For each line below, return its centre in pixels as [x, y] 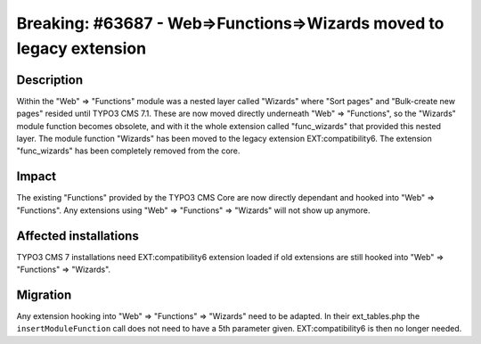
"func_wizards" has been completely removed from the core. [128, 151]
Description [50, 80]
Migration [44, 295]
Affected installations [78, 236]
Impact [37, 177]
